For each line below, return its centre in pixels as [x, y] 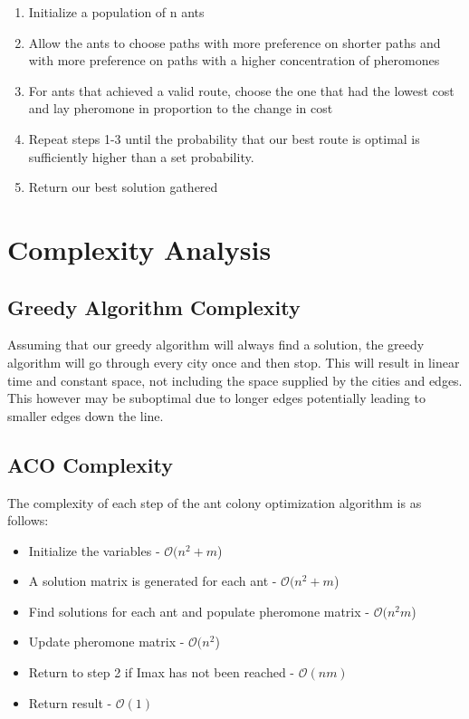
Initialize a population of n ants [116, 12]
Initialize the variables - [94, 550]
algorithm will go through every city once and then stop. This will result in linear [234, 362]
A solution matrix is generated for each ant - [153, 581]
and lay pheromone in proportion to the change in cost [181, 108]
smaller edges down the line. [86, 415]
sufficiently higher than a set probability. [141, 156]
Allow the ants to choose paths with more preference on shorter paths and [234, 42]
